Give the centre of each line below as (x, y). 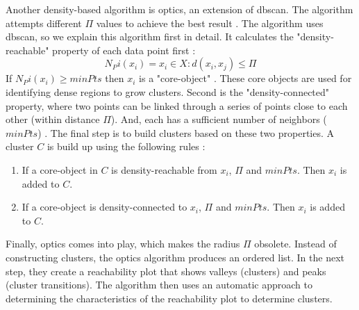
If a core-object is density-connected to (105, 207)
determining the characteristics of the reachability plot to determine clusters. (169, 298)
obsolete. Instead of (295, 244)
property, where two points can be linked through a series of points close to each (177, 105)
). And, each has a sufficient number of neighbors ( (219, 119)
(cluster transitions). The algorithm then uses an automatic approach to (159, 285)
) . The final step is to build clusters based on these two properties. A (186, 132)
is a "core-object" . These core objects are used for (245, 78)
